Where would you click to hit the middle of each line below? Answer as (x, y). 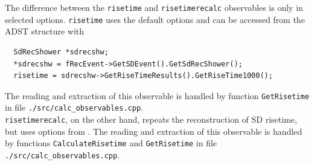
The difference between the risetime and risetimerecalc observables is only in (154, 7)
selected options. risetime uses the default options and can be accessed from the (155, 19)
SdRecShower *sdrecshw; (61, 52)
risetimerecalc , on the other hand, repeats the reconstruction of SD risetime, (151, 119)
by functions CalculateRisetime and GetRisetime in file (111, 143)
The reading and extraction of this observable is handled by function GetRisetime (157, 95)
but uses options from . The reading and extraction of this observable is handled (154, 131)
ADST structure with (45, 31)
